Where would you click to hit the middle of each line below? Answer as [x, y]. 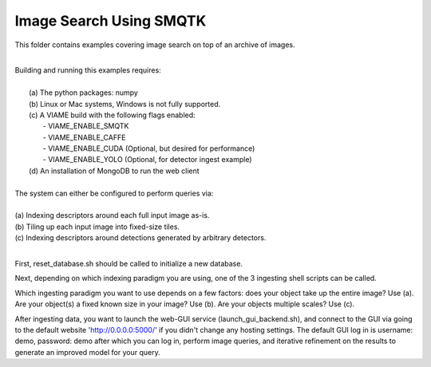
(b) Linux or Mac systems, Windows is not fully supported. [125, 104]
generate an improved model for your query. [87, 352]
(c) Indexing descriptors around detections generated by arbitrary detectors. [140, 238]
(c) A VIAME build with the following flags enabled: [112, 115]
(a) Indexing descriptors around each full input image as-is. [112, 215]
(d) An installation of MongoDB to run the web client [114, 171]
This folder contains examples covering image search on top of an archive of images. [155, 45]
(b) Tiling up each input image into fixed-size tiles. [97, 227]
